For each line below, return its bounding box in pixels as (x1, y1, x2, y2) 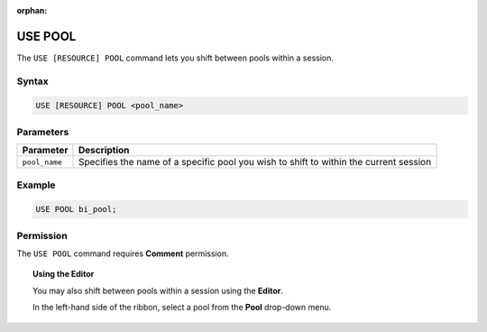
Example (16, 179, 56, 191)
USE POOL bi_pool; (35, 204, 117, 215)
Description (78, 144, 130, 157)
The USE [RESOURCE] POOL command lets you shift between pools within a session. (16, 52, 334, 63)
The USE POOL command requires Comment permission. (16, 248, 229, 259)
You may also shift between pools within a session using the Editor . (32, 285, 284, 296)
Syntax (16, 75, 49, 88)
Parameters (16, 125, 69, 138)
